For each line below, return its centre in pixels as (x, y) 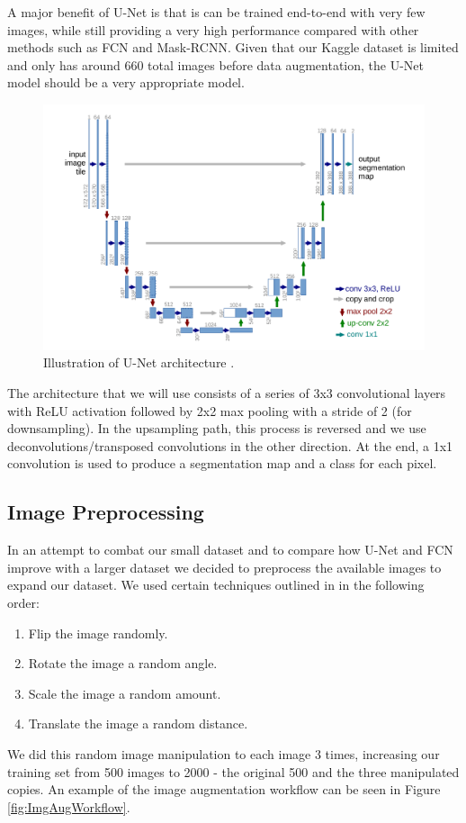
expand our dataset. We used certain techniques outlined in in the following (216, 585)
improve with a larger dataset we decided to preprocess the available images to (224, 567)
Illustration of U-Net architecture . (139, 362)
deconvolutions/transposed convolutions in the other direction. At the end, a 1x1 (230, 445)
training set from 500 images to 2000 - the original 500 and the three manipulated (233, 771)
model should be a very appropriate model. (126, 82)
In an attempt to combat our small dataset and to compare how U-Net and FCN (230, 550)
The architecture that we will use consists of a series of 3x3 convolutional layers (227, 393)
